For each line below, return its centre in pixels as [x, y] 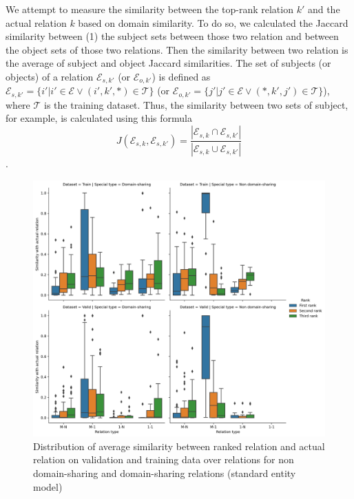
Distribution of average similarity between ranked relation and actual [179, 446]
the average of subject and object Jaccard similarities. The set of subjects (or [168, 63]
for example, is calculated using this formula [99, 118]
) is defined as [181, 76]
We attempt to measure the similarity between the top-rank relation [149, 9]
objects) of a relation [50, 76]
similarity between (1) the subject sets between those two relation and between [172, 36]
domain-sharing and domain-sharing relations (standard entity [165, 473]
